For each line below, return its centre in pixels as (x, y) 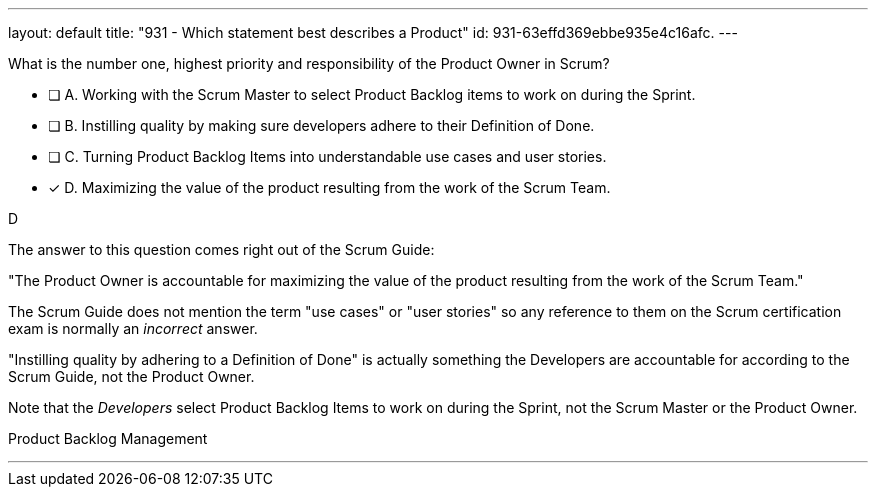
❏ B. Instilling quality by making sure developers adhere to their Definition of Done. (321, 125)
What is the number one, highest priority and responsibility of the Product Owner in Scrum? (309, 63)
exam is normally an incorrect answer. (133, 328)
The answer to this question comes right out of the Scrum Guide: (221, 249)
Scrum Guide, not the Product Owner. (131, 376)
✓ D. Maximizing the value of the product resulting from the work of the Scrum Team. (329, 187)
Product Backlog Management (108, 438)
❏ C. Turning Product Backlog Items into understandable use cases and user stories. (327, 156)
